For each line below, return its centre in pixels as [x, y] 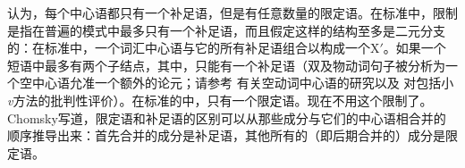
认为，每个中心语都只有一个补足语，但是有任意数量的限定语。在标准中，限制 [232, 13]
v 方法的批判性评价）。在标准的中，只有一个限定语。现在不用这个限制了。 [220, 100]
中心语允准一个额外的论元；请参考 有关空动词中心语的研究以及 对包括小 [243, 83]
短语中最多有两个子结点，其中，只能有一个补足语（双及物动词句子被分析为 [226, 65]
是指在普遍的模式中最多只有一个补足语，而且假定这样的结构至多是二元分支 [226, 30]
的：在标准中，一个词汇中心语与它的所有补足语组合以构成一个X [194, 48]
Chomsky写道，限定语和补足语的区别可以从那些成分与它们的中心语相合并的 [227, 118]
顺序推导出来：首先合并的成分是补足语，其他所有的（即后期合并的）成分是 [226, 135]
